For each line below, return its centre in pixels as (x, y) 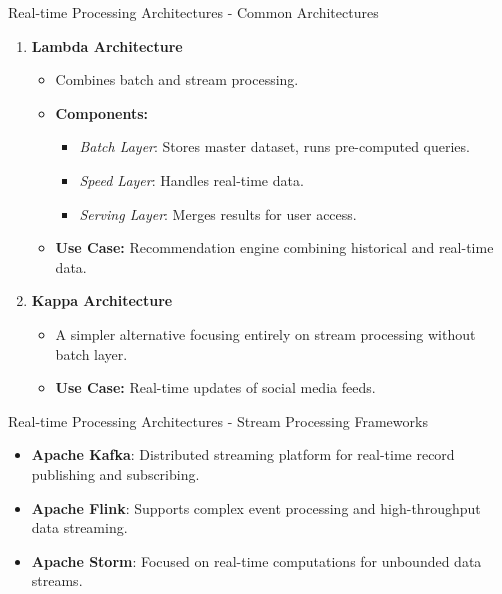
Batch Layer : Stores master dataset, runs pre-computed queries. (274, 146)
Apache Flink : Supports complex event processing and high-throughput (256, 507)
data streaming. (79, 527)
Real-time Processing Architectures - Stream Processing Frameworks (218, 420)
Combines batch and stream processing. (177, 79)
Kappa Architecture (102, 300)
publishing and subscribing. (115, 473)
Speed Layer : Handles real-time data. (191, 179)
